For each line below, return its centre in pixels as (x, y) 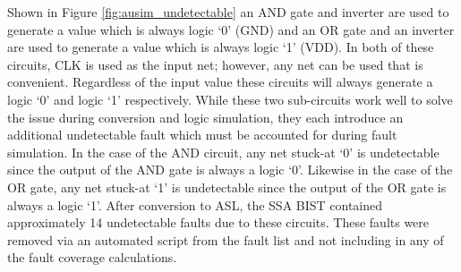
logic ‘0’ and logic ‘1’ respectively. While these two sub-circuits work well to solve (230, 99)
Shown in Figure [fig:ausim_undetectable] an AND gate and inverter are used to (228, 12)
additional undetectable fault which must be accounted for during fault (202, 135)
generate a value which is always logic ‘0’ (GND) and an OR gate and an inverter (231, 29)
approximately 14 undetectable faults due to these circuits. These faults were (218, 222)
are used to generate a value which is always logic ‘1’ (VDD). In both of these (221, 47)
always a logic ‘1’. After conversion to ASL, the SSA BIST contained (195, 204)
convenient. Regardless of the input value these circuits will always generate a (220, 82)
